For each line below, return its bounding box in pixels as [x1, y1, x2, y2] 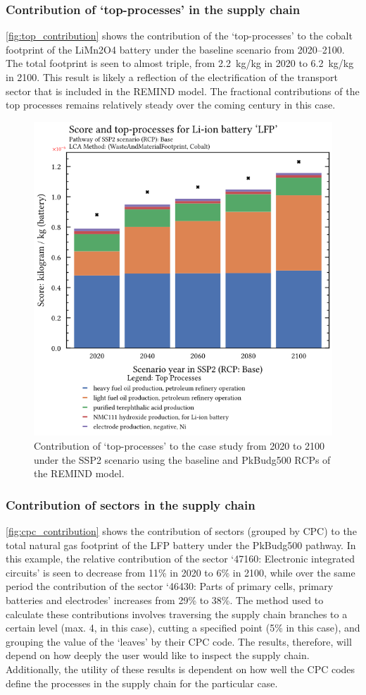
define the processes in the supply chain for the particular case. [6, 675, 278, 690]
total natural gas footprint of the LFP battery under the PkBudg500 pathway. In [6, 537, 356, 552]
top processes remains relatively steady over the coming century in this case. [6, 97, 336, 112]
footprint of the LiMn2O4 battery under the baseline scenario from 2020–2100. [6, 42, 345, 56]
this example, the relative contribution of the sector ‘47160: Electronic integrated [6, 551, 355, 566]
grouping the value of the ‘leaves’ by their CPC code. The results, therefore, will [6, 634, 352, 648]
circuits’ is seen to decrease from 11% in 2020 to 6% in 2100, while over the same [6, 565, 355, 579]
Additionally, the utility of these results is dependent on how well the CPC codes [6, 662, 355, 676]
